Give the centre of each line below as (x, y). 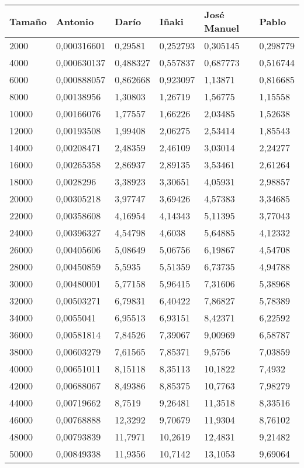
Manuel (222, 28)
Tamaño (28, 21)
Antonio (75, 21)
